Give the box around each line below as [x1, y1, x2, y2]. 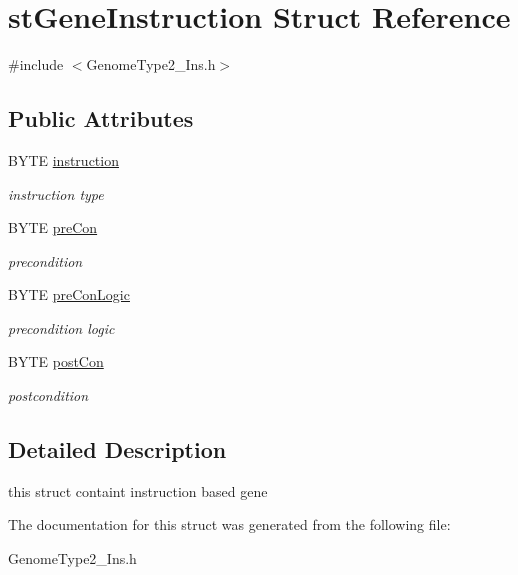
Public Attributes [8, 103, 194, 134]
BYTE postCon [8, 351, 104, 372]
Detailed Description [8, 434, 227, 465]
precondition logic [8, 317, 115, 338]
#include [8, 54, 64, 75]
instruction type [8, 183, 104, 204]
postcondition [8, 385, 89, 406]
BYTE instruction [8, 149, 119, 170]
